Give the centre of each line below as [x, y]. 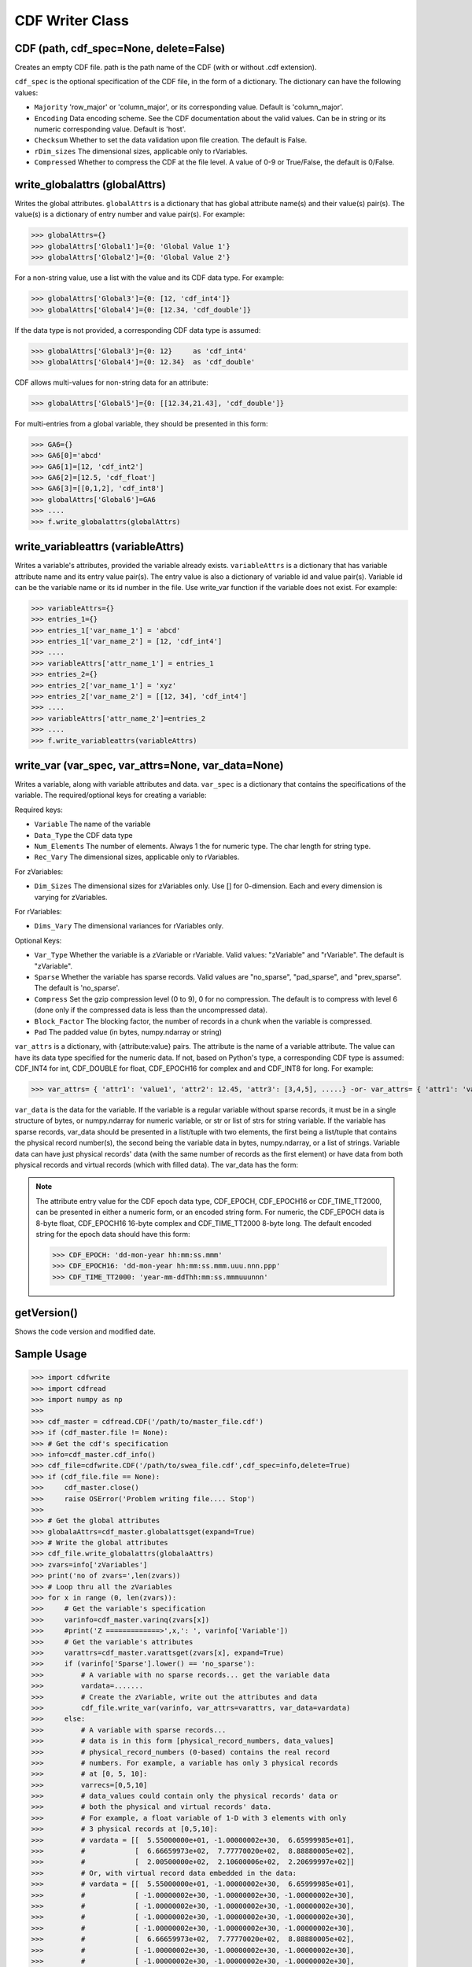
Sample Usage [51, 1354]
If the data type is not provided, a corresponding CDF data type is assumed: [138, 330]
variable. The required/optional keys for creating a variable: [111, 795]
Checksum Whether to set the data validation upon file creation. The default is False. [171, 140]
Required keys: [39, 810]
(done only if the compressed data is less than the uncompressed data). [151, 1010]
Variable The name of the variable [92, 824]
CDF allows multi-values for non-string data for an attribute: [111, 382]
